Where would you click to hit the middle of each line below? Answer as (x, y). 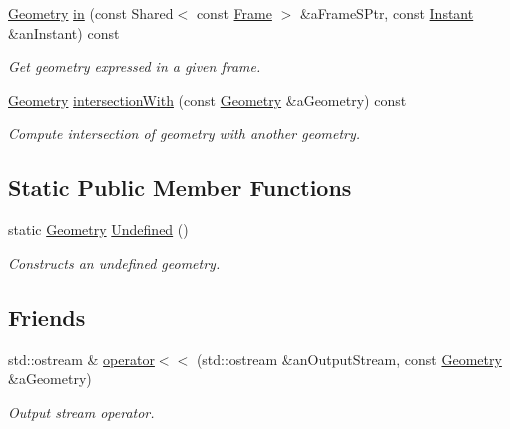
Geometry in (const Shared (91, 13)
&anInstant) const (64, 32)
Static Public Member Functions (180, 187)
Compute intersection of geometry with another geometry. (184, 133)
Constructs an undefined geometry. (114, 262)
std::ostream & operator (81, 358)
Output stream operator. (81, 411)
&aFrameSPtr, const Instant (386, 13)
